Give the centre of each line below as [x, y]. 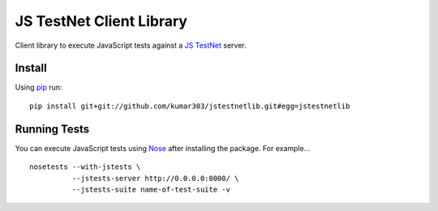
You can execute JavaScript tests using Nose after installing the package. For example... [163, 148]
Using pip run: [39, 87]
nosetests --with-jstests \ [85, 167]
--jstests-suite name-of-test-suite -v [151, 189]
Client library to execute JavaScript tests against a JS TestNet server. [131, 45]
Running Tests [52, 129]
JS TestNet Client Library [101, 21]
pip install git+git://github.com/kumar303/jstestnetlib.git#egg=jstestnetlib [190, 106]
